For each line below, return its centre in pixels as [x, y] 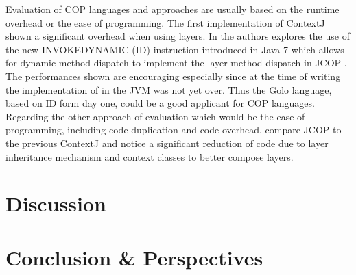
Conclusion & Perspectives [134, 257]
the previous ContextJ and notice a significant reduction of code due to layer [167, 143]
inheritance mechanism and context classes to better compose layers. [150, 156]
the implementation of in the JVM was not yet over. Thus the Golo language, [169, 89]
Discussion [56, 204]
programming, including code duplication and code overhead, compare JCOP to [174, 130]
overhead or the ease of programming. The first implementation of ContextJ [165, 22]
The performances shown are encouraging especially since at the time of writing [173, 76]
